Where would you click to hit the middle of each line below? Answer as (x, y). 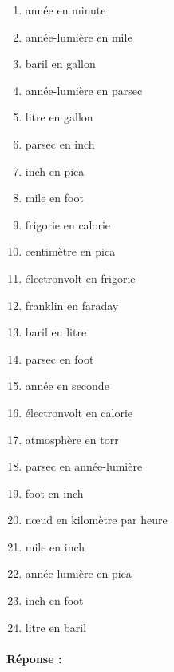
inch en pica (55, 171)
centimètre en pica (70, 251)
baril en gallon (60, 64)
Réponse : (34, 658)
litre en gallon (59, 117)
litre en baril (56, 627)
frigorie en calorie (68, 224)
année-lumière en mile (79, 36)
